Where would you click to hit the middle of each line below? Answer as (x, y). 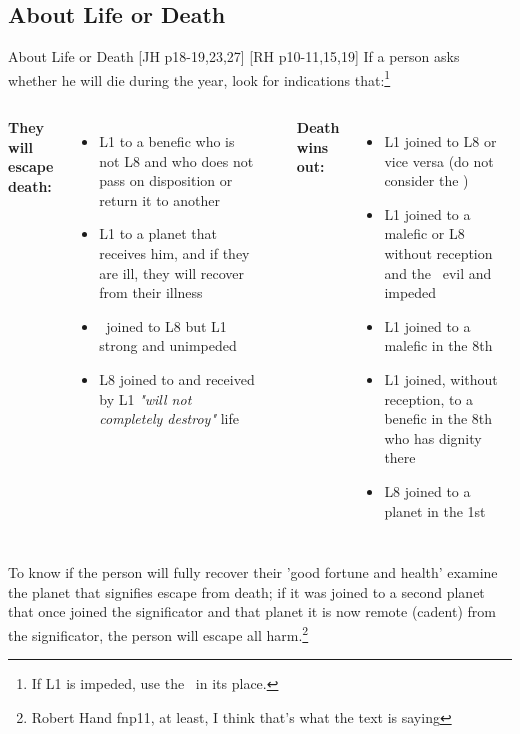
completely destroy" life (169, 418)
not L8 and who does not (176, 160)
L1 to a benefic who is (167, 141)
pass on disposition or (166, 180)
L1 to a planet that (158, 233)
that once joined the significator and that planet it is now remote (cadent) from (252, 611)
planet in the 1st (435, 510)
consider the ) (426, 180)
